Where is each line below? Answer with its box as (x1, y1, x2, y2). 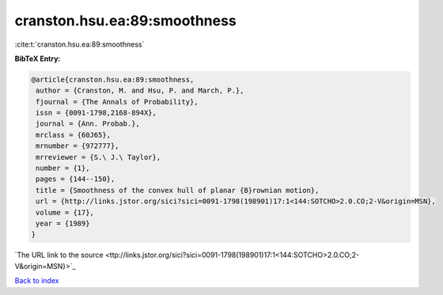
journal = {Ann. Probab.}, (36, 119, 140, 128)
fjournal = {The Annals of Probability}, (36, 97, 199, 106)
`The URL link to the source (14, 250, 104, 260)
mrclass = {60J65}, (36, 130, 111, 139)
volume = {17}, (36, 208, 95, 217)
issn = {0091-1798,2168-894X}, (36, 108, 157, 118)
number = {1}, (36, 164, 90, 173)
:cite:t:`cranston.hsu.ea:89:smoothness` (14, 40, 145, 49)
